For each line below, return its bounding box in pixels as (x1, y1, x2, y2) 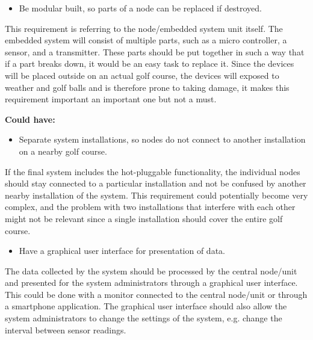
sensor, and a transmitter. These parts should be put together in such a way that (5, 45, 305, 58)
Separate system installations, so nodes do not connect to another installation (19, 133, 306, 146)
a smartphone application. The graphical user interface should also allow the (5, 300, 287, 312)
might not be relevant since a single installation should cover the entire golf (5, 212, 283, 224)
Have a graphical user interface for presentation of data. (19, 244, 225, 257)
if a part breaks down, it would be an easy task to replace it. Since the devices (5, 57, 294, 70)
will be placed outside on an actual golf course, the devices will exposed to (5, 69, 279, 81)
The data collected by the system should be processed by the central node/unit (5, 264, 297, 277)
